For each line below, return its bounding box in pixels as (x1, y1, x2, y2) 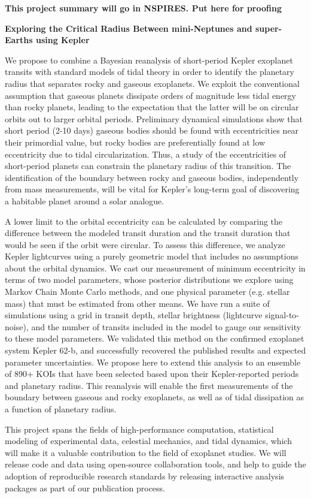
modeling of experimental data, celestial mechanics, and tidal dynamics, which (5, 434, 292, 447)
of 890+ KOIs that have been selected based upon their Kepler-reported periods (5, 367, 299, 380)
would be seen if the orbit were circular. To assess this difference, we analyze (5, 238, 285, 250)
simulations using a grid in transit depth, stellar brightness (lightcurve (5, 309, 263, 321)
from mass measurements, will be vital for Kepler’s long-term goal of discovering (5, 183, 300, 195)
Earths (5, 34, 33, 46)
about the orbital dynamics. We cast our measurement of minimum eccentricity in (5, 261, 306, 274)
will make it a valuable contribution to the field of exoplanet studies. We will (5, 446, 286, 458)
